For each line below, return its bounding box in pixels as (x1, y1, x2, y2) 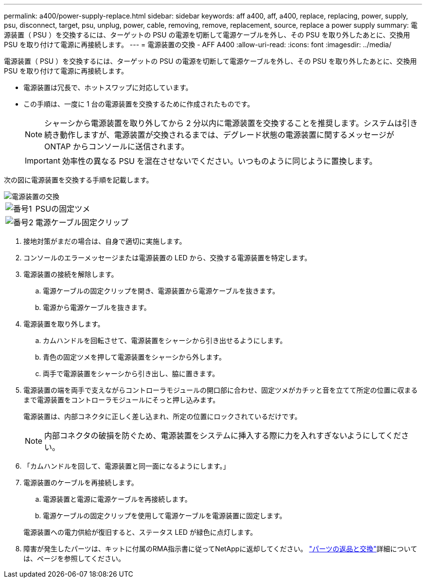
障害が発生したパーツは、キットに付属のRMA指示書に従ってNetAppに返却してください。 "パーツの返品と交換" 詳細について (23, 545, 417, 553)
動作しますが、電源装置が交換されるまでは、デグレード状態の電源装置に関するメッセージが (60, 130, 394, 140)
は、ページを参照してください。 (23, 554, 125, 563)
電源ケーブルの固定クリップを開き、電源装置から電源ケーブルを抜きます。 (43, 287, 279, 295)
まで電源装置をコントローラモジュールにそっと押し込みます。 (23, 396, 220, 404)
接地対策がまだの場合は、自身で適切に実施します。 (23, 237, 186, 245)
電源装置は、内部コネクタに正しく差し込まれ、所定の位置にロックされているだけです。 (23, 412, 302, 420)
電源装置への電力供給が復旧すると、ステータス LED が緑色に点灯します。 (23, 528, 257, 536)
